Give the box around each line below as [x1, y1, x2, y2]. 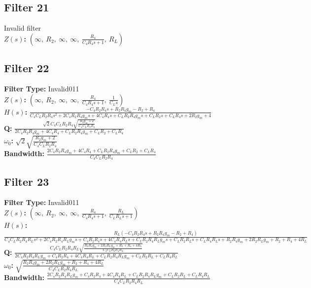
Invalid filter [4, 23, 41, 33]
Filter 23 [4, 173, 49, 189]
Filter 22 [4, 60, 49, 76]
